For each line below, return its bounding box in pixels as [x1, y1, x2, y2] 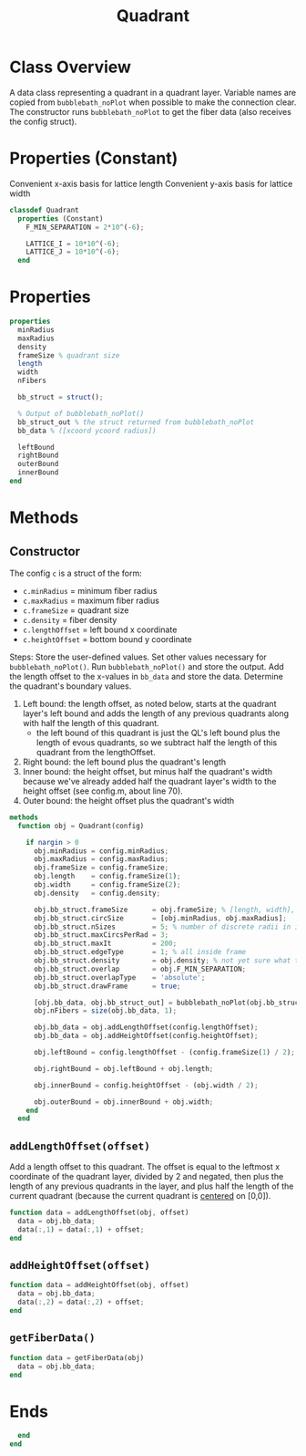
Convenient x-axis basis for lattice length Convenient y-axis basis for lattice [9, 178, 293, 189]
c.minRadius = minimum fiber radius [22, 585, 158, 596]
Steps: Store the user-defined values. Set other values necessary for [9, 651, 267, 662]
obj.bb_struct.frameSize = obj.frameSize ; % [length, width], [33, 905, 296, 914]
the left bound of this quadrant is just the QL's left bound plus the [36, 727, 280, 738]
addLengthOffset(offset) [9, 1139, 151, 1152]
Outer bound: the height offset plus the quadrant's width [22, 795, 235, 806]
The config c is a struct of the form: [9, 567, 143, 578]
